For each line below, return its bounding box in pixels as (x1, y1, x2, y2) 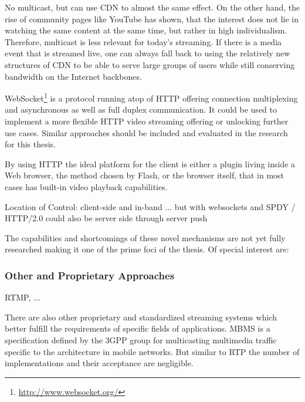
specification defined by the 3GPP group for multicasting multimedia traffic (5, 333, 277, 346)
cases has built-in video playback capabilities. (5, 180, 168, 192)
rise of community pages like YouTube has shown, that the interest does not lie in (5, 12, 299, 25)
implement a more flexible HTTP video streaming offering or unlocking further (5, 115, 289, 127)
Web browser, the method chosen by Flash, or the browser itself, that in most (5, 169, 284, 181)
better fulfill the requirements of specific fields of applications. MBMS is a (5, 322, 270, 335)
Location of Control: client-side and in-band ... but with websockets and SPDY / (5, 200, 296, 212)
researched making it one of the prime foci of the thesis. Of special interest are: (5, 243, 289, 255)
